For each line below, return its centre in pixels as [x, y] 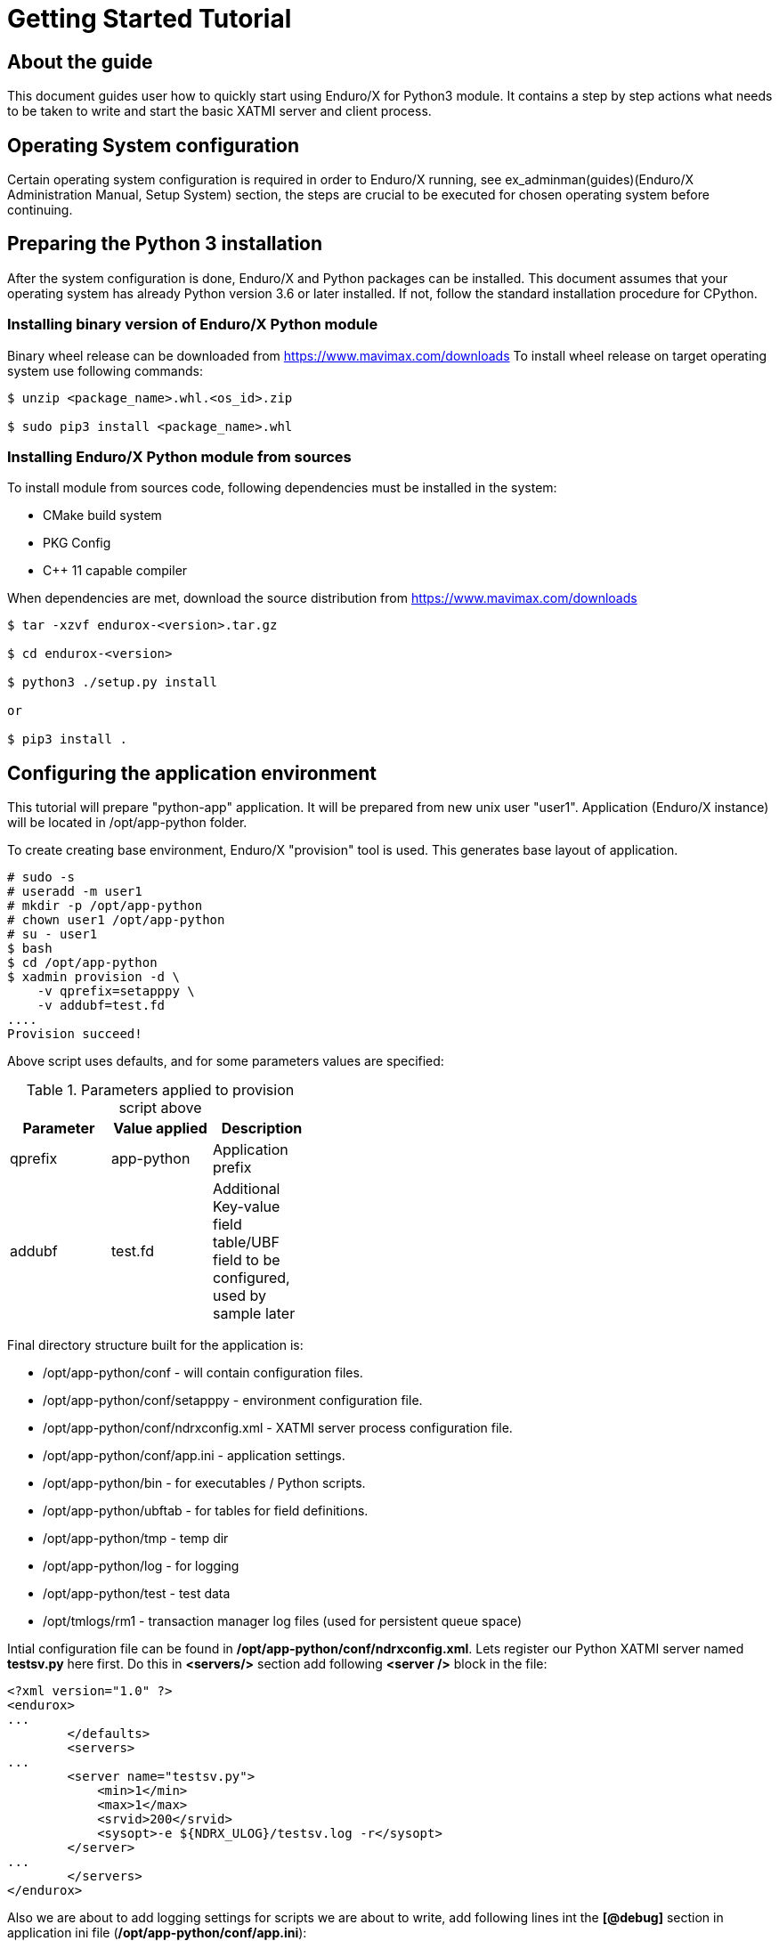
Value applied [160, 1129]
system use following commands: [105, 370]
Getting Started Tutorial [150, 19]
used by [239, 1296]
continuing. [40, 210]
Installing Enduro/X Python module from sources [179, 456]
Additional [246, 1189]
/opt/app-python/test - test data [137, 1594]
